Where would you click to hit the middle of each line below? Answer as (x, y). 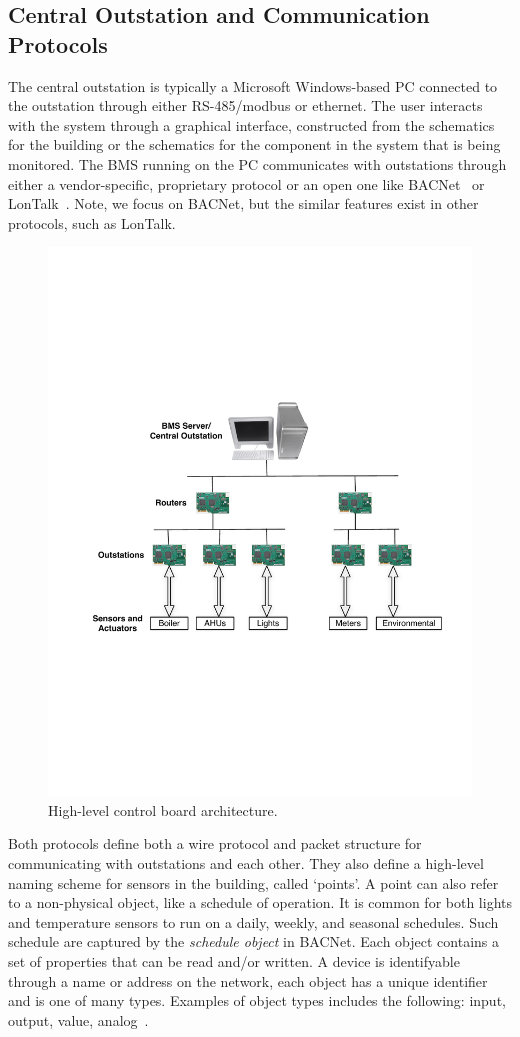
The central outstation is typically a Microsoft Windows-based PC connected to (253, 85)
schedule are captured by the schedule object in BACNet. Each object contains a (254, 941)
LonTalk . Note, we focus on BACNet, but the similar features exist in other (243, 203)
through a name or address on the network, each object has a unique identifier (248, 980)
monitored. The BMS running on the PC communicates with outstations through (257, 163)
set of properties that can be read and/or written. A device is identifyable (234, 960)
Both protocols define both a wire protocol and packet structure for (215, 843)
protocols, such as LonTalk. (92, 222)
